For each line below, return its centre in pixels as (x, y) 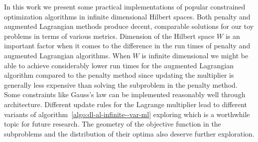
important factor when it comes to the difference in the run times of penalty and (127, 46)
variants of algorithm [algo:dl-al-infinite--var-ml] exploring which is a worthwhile (127, 114)
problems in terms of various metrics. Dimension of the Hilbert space (109, 36)
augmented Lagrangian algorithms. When (67, 55)
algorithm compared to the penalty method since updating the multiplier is (119, 75)
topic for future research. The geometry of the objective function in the (113, 124)
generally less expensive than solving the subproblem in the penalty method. (121, 84)
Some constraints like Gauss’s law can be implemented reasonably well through (125, 94)
